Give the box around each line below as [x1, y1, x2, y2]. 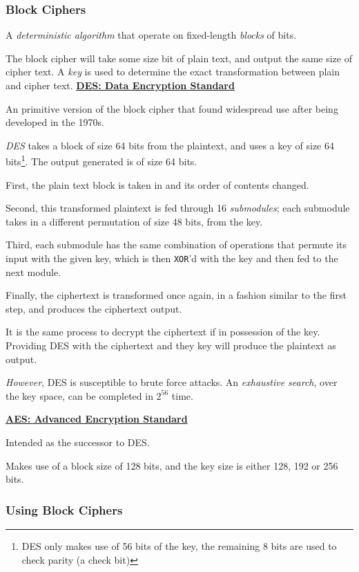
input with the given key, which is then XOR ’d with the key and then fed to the [6, 251, 338, 265]
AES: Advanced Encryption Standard [6, 412, 188, 426]
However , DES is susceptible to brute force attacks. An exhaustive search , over [6, 375, 338, 389]
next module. [6, 264, 61, 279]
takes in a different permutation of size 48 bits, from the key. [6, 214, 263, 228]
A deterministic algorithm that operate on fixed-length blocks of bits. [6, 28, 297, 42]
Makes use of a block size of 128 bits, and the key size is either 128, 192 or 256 [6, 458, 338, 472]
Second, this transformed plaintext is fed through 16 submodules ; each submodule [6, 201, 350, 215]
